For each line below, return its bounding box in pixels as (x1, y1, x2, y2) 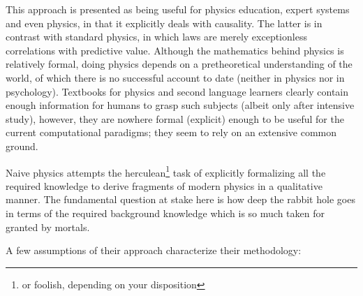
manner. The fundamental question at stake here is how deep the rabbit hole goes (6, 192, 355, 207)
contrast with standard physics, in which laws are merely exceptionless (6, 29, 307, 44)
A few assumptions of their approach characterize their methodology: (6, 243, 302, 258)
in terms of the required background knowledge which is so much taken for (6, 205, 325, 220)
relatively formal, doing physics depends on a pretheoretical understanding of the (6, 57, 353, 71)
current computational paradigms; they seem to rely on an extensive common (6, 125, 337, 140)
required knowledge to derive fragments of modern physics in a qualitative (6, 178, 323, 193)
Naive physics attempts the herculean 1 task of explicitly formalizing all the (6, 163, 326, 179)
